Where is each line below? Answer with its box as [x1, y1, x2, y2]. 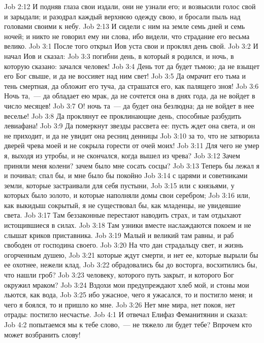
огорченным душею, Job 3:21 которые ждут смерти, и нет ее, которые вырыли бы [4, 249, 258, 260]
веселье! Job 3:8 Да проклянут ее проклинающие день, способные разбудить [4, 110, 242, 121]
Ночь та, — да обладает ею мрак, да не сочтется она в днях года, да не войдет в [4, 90, 255, 101]
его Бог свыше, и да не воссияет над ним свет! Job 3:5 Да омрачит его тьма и [4, 71, 246, 81]
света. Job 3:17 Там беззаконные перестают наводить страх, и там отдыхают [4, 210, 242, 220]
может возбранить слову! [4, 329, 81, 339]
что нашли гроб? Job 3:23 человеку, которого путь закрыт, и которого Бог [4, 269, 234, 280]
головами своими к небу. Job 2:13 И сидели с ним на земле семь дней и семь [4, 21, 245, 31]
